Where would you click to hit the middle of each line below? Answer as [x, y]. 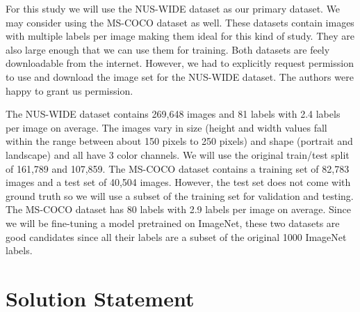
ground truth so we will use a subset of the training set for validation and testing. [180, 195]
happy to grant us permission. [69, 90]
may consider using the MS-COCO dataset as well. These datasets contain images [180, 22]
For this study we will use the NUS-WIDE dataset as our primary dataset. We [173, 8]
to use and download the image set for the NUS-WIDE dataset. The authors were [180, 76]
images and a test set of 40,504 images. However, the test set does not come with [178, 182]
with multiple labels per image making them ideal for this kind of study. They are [180, 36]
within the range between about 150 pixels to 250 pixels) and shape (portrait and [179, 141]
